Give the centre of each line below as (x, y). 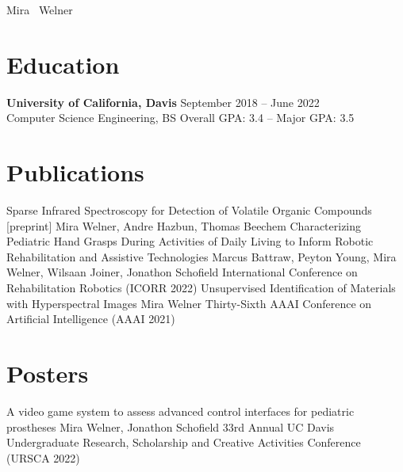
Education (63, 64)
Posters (48, 373)
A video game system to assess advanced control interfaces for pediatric (180, 411)
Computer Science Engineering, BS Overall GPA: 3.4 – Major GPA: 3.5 (180, 118)
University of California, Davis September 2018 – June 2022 (163, 102)
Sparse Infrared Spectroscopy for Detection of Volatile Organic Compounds (189, 210)
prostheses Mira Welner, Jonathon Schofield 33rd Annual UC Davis (171, 426)
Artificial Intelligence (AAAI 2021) (91, 319)
